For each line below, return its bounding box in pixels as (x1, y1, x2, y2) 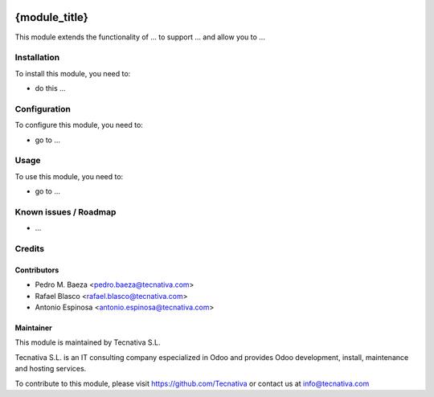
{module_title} (14, 10, 88, 24)
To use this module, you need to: (14, 171, 124, 181)
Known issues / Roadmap (14, 206, 117, 217)
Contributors (14, 265, 59, 275)
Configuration (14, 103, 72, 114)
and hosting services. (14, 364, 87, 374)
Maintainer (14, 322, 52, 333)
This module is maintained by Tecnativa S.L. (14, 338, 161, 347)
